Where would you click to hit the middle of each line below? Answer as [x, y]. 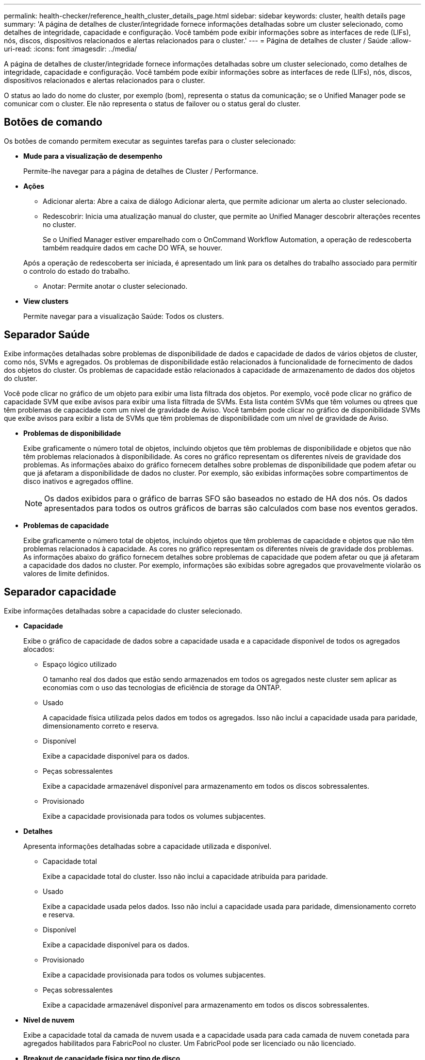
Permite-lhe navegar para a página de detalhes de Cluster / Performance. [141, 171]
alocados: [39, 649]
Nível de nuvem [49, 1020]
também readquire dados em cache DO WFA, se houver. [133, 248]
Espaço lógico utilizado [80, 664]
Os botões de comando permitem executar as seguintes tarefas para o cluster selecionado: [150, 141]
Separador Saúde [47, 335]
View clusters [46, 301]
